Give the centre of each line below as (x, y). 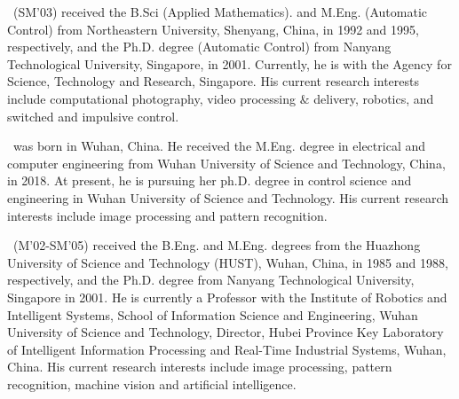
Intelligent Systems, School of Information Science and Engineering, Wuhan (213, 314)
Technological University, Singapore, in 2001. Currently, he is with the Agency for (229, 63)
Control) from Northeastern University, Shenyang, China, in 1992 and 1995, (213, 29)
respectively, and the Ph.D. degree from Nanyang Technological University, (211, 280)
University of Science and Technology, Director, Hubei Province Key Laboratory (226, 332)
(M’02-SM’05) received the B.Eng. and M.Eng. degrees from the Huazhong (217, 245)
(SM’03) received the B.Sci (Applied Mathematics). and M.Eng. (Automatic (220, 12)
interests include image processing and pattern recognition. (167, 215)
